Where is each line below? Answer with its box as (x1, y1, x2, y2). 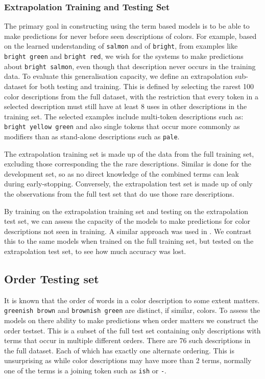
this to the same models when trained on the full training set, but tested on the (4, 236, 254, 246)
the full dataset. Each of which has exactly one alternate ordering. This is (4, 345, 234, 355)
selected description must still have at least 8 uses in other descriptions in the (4, 101, 247, 112)
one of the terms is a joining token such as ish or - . (4, 365, 166, 376)
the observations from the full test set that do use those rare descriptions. (4, 188, 234, 199)
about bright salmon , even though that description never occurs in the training (4, 60, 256, 71)
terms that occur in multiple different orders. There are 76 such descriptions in (4, 335, 251, 346)
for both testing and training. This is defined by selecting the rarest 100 (29, 80, 254, 91)
